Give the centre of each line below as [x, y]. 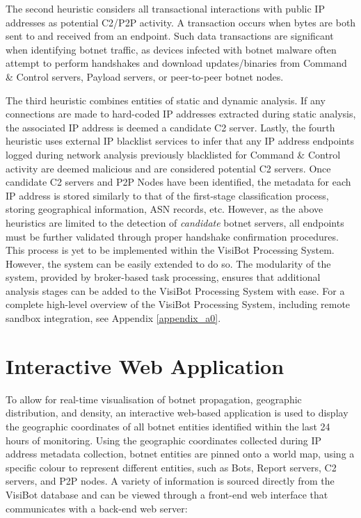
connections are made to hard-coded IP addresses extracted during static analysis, [181, 114]
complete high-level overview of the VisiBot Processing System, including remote [178, 304]
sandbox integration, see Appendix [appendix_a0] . [113, 318]
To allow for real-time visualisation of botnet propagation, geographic [154, 399]
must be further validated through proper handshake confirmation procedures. [172, 236]
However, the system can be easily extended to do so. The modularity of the [168, 263]
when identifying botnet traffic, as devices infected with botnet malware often [171, 49]
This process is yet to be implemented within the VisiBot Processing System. [170, 250]
